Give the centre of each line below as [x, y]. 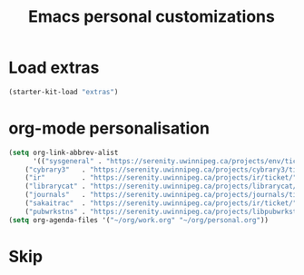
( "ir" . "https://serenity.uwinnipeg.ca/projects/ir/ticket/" [161, 178]
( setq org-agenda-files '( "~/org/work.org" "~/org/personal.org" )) [139, 220]
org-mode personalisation [109, 128]
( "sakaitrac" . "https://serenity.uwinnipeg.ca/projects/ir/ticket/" [161, 203]
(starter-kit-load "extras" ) [64, 92]
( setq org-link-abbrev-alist [64, 152]
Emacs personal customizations [152, 17]
